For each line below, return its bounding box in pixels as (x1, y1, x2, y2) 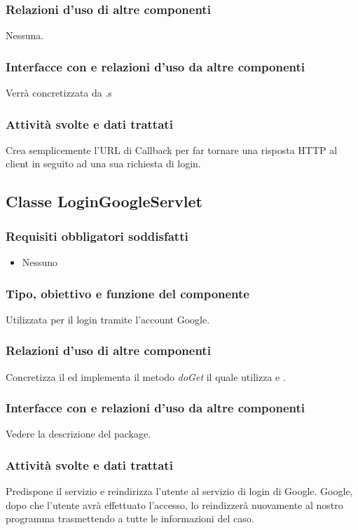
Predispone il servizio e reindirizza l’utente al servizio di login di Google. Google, (6, 484, 353, 498)
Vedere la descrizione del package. (6, 426, 151, 441)
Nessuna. (6, 28, 44, 43)
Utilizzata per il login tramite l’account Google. (6, 312, 210, 326)
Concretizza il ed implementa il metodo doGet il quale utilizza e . (6, 369, 286, 384)
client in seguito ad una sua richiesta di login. (6, 156, 201, 171)
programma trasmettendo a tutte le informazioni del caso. (6, 511, 254, 526)
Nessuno (22, 255, 58, 270)
